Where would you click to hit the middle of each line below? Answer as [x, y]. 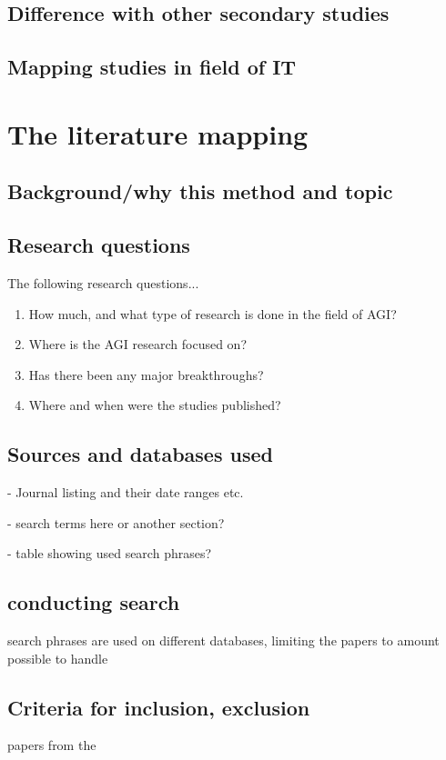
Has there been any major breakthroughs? [146, 374]
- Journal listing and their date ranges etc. [126, 492]
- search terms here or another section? [116, 522]
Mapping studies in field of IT [152, 67]
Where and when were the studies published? [155, 405]
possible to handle [58, 658]
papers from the [52, 745]
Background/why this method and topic [200, 191]
